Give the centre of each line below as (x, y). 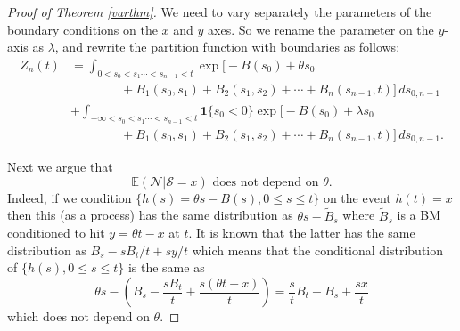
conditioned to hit (56, 233)
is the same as (166, 267)
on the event (357, 197)
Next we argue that (60, 167)
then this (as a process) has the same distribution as (150, 215)
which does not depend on (78, 316)
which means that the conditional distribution (318, 250)
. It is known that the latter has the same (302, 233)
